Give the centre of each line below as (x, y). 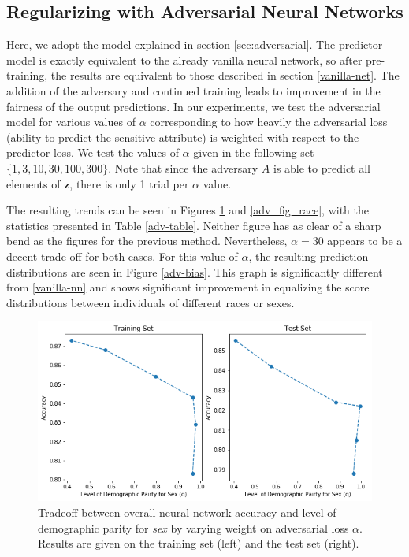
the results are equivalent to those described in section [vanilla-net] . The (225, 75)
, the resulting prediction (309, 256)
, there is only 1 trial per (129, 183)
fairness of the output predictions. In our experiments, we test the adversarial (193, 106)
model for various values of (71, 122)
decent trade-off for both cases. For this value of (122, 256)
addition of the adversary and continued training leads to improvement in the (193, 90)
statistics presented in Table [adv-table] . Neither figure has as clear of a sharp (194, 225)
